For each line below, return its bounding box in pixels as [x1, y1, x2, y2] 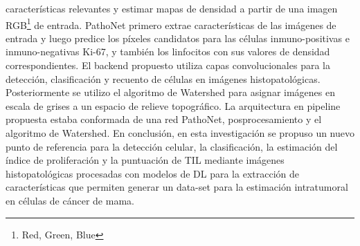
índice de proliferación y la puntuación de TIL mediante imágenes [6, 153, 285, 167]
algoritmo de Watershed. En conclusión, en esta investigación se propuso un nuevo [6, 126, 354, 140]
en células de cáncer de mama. [6, 193, 134, 207]
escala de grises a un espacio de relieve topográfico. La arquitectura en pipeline [6, 98, 341, 113]
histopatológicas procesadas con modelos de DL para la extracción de [6, 166, 299, 180]
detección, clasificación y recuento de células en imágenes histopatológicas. [6, 71, 321, 86]
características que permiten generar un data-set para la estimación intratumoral [6, 180, 348, 194]
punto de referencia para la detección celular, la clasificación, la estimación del [6, 139, 338, 153]
